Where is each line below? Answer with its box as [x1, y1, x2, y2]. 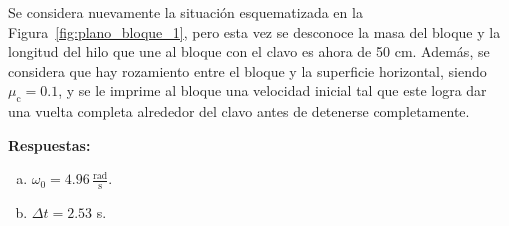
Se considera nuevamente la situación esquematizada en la [8, 2, 363, 22]
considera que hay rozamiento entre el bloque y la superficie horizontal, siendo [8, 60, 487, 81]
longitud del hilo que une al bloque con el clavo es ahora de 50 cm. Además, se [8, 41, 490, 62]
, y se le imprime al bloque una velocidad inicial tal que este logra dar [58, 80, 487, 101]
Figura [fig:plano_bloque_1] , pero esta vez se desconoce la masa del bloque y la [8, 21, 501, 42]
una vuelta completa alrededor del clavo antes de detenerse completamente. [8, 101, 470, 122]
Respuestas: [8, 134, 91, 155]
